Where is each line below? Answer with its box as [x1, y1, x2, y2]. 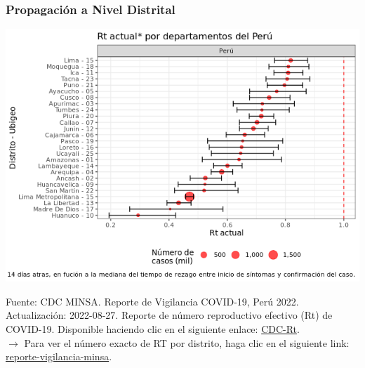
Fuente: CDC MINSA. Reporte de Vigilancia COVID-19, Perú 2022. [6, 294, 299, 308]
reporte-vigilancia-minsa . [6, 349, 112, 364]
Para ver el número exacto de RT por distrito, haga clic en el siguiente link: [24, 335, 350, 350]
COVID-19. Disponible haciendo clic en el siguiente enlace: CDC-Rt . [6, 322, 300, 336]
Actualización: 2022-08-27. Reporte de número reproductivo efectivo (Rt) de [6, 308, 333, 322]
